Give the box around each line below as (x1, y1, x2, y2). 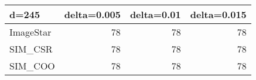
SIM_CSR (9, 42, 53, 55)
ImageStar (9, 25, 52, 39)
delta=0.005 (64, 8, 121, 21)
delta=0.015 (190, 8, 247, 21)
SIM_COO (9, 59, 55, 72)
